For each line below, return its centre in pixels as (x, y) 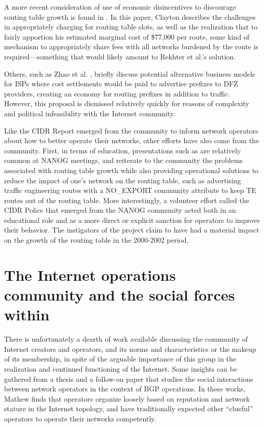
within (27, 315)
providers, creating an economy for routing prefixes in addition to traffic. (117, 93)
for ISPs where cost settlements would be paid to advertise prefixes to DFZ (121, 84)
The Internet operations (90, 274)
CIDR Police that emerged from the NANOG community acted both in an (120, 210)
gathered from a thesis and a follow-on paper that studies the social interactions (129, 379)
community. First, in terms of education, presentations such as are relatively (123, 150)
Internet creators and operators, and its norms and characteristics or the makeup (130, 349)
